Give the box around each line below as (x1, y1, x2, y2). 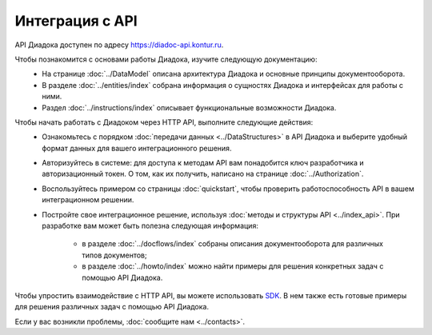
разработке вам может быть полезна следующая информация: (42, 221, 259, 231)
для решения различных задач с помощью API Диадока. (14, 302, 210, 312)
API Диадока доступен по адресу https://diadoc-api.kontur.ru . (14, 40, 224, 50)
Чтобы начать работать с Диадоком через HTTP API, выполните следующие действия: (14, 117, 314, 127)
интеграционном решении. (42, 195, 134, 205)
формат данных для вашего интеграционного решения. (42, 143, 232, 153)
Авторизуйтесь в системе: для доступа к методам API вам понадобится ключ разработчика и (42, 158, 364, 168)
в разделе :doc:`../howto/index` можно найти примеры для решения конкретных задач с (82, 261, 384, 271)
